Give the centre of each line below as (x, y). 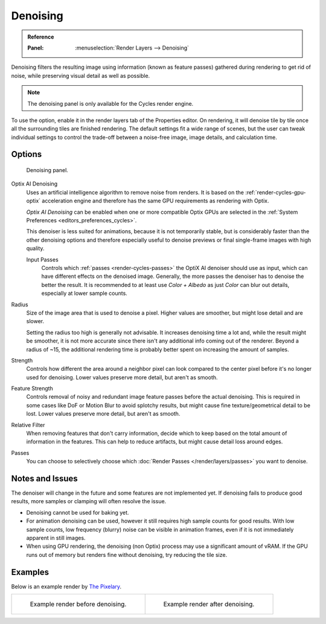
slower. (35, 321)
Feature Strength (32, 388)
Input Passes (42, 259)
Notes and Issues (44, 478)
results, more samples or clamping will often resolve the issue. (89, 501)
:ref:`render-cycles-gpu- (276, 192)
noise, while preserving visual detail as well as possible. (81, 76)
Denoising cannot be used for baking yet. (78, 512)
